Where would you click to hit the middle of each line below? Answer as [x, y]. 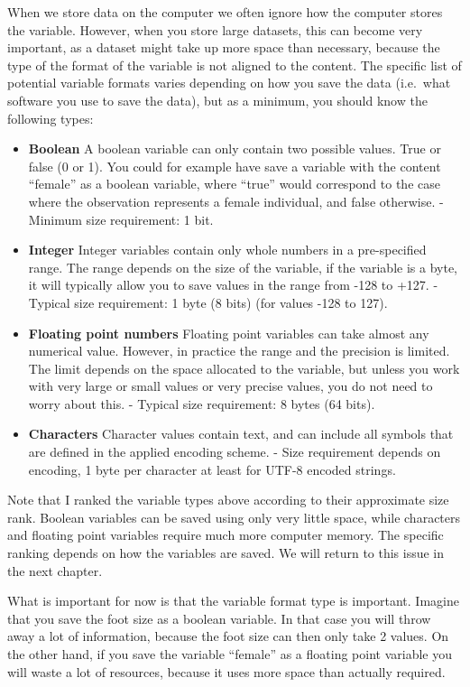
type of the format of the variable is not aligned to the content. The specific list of [235, 65]
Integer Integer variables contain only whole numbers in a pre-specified [227, 250]
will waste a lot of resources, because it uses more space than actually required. [226, 671]
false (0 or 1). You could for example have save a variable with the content [235, 166]
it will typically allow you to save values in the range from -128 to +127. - [233, 285]
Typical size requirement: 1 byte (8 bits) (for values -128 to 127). [208, 302]
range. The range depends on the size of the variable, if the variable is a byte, [243, 267]
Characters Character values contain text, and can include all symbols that [241, 434]
